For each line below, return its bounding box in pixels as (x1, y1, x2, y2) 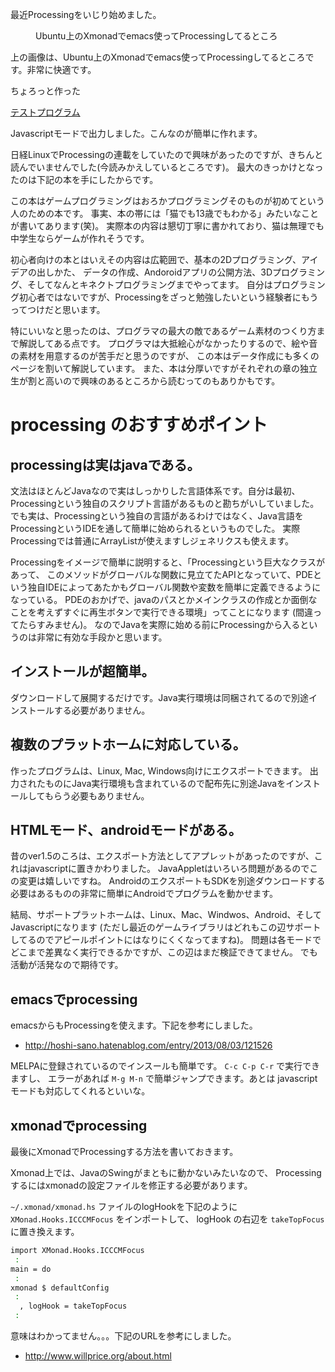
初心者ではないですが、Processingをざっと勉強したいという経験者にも (18, 291, 310, 303)
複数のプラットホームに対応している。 (10, 736, 247, 753)
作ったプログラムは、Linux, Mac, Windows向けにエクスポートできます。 (10, 764, 308, 777)
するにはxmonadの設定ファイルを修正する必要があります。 (10, 1179, 253, 1192)
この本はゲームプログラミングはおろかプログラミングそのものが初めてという (10, 195, 325, 207)
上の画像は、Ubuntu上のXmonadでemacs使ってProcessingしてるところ (10, 51, 306, 63)
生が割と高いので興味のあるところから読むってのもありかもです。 (10, 375, 281, 387)
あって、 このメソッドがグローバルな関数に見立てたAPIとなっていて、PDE (10, 569, 313, 580)
